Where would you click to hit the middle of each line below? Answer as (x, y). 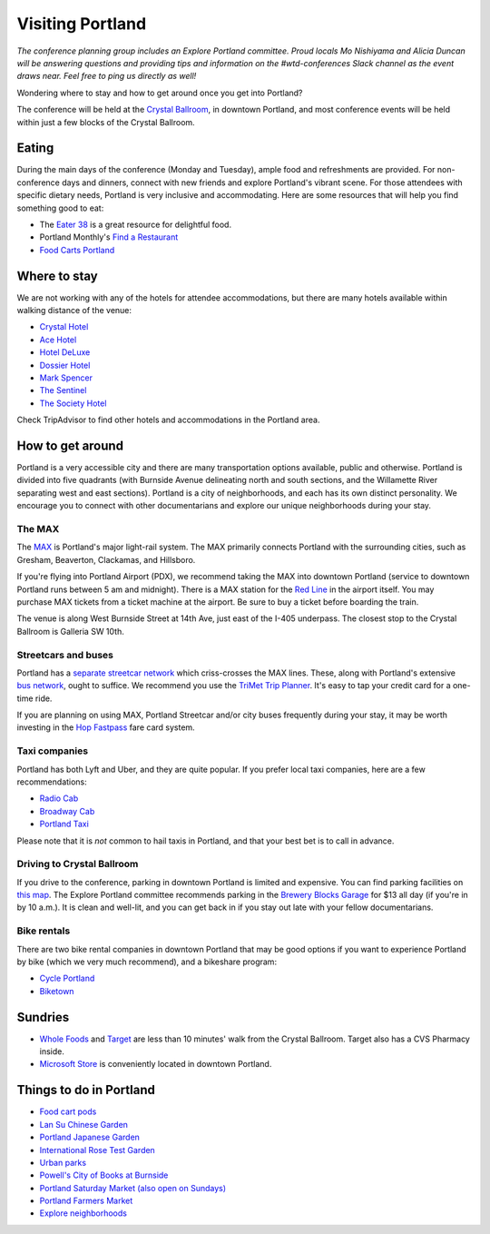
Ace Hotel (58, 340)
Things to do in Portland (86, 1090)
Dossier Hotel (65, 365)
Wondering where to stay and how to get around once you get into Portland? (160, 93)
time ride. (34, 698)
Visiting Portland (82, 24)
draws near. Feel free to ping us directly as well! (107, 76)
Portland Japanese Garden (90, 1137)
